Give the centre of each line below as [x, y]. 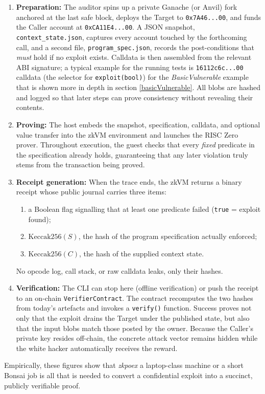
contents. [30, 107]
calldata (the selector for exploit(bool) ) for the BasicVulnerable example [132, 77]
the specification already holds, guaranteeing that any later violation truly [132, 154]
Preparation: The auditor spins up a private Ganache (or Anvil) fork [127, 7]
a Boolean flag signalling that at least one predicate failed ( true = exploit [144, 209]
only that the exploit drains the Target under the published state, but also [133, 318]
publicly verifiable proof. [42, 385]
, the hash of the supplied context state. [142, 253]
